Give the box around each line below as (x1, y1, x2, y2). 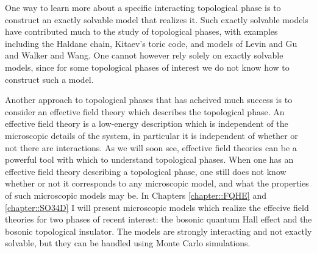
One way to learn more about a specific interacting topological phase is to (5, 1, 281, 13)
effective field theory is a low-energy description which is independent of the (5, 117, 288, 130)
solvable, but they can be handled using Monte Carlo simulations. (5, 237, 251, 249)
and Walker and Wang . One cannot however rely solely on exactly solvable (5, 49, 283, 62)
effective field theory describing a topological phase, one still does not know (5, 165, 287, 177)
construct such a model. (5, 73, 94, 85)
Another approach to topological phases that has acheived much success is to (5, 93, 293, 106)
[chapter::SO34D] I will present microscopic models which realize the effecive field (5, 201, 309, 213)
